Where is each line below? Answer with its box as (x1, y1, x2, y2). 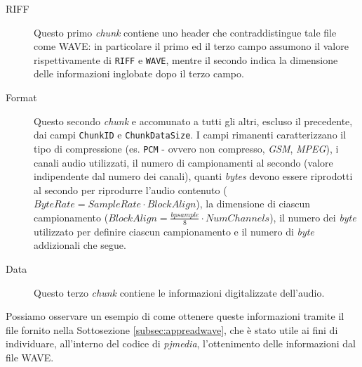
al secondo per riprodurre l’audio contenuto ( (34, 182, 227, 197)
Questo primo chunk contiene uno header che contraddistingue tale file (34, 25, 337, 39)
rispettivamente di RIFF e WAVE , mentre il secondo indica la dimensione (34, 52, 338, 67)
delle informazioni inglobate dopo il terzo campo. (34, 66, 244, 81)
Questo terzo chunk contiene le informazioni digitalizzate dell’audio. (34, 285, 325, 300)
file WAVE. (6, 349, 54, 364)
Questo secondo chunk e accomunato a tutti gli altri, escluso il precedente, (34, 113, 353, 128)
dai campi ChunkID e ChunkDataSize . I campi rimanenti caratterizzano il (34, 127, 347, 142)
